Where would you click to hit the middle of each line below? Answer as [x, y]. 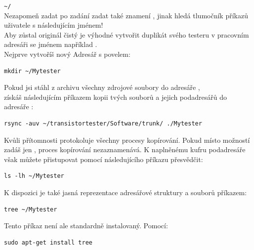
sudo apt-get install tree [48, 242]
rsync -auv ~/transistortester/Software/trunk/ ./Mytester [103, 124]
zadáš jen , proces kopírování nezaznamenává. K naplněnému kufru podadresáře [125, 149]
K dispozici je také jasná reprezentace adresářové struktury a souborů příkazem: [126, 192]
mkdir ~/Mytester [32, 71]
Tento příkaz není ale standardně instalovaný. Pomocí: [86, 226]
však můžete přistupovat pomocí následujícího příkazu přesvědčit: [104, 159]
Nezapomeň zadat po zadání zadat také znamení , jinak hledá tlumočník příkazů [126, 15]
